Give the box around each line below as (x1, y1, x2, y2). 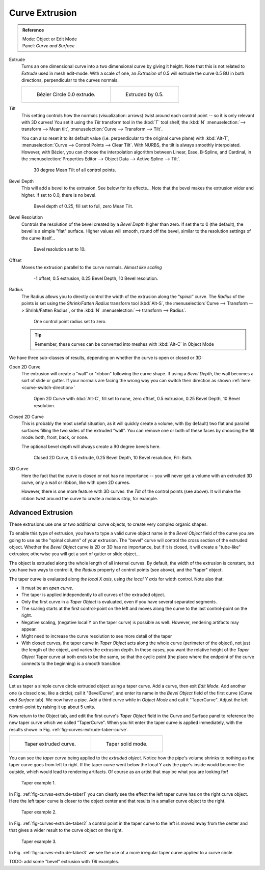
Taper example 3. (21, 839, 56, 844)
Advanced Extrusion (9, 508, 73, 516)
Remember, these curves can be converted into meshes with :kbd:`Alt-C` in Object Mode (34, 341, 214, 347)
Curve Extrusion (9, 7, 77, 18)
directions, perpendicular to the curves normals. (21, 77, 119, 83)
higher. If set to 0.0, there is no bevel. (21, 192, 97, 198)
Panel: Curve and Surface (22, 43, 75, 49)
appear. (21, 626, 37, 632)
